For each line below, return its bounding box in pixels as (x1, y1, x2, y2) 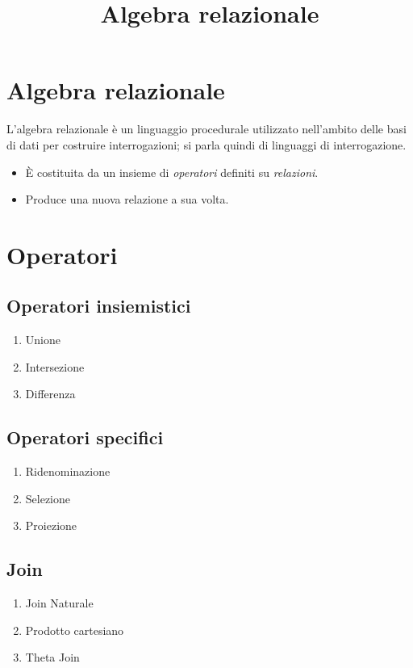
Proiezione (25, 517, 77, 534)
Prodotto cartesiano (25, 621, 124, 638)
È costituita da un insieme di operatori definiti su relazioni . (25, 163, 319, 180)
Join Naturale (25, 594, 94, 611)
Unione (25, 331, 60, 348)
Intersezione (25, 358, 85, 375)
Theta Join (25, 649, 80, 666)
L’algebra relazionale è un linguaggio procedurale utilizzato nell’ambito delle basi (6, 120, 407, 137)
